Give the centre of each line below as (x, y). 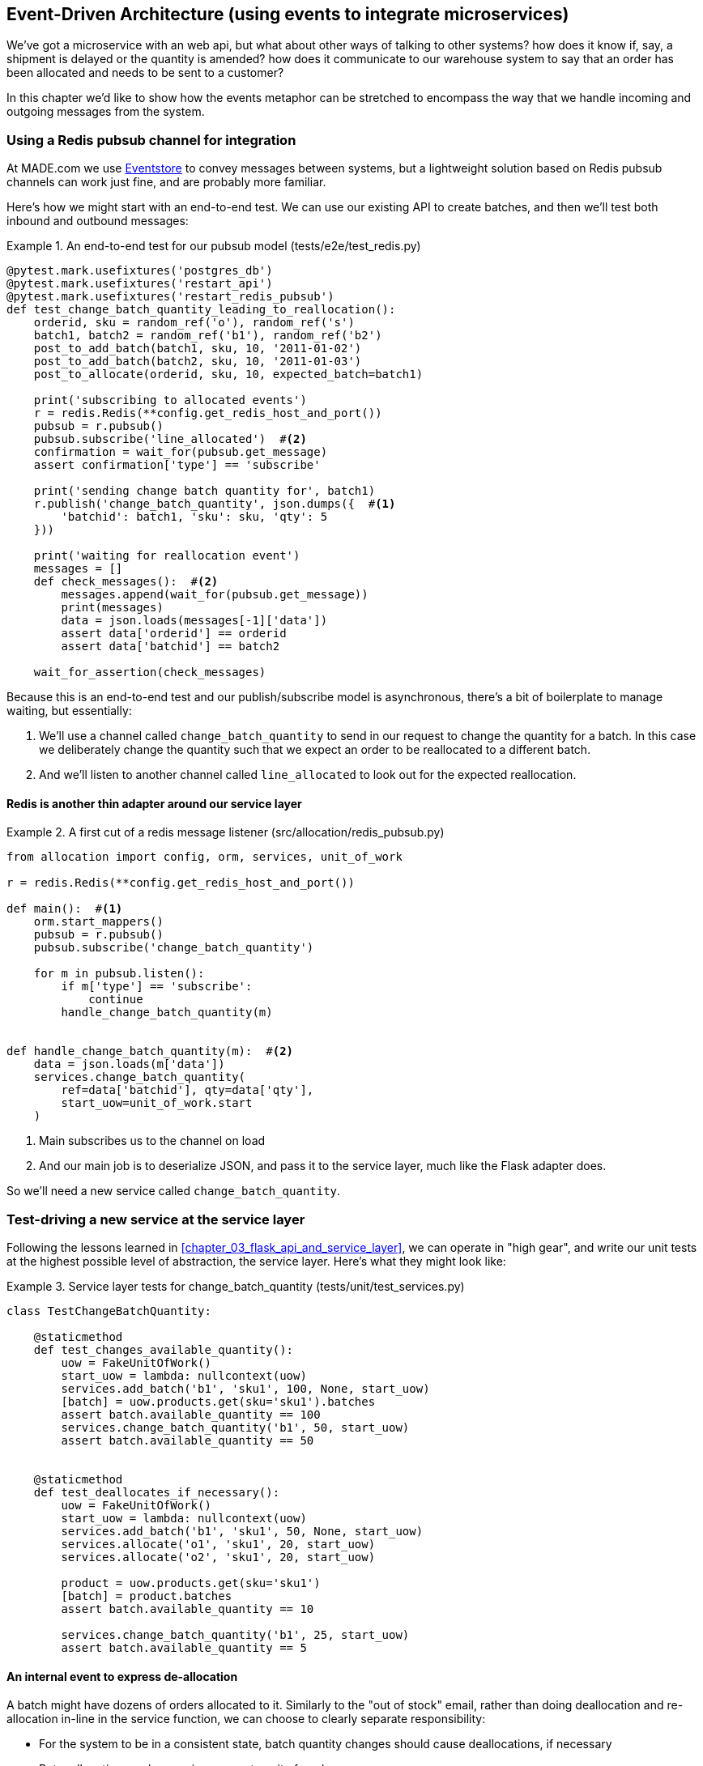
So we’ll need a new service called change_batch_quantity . (174, 1191)
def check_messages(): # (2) (126, 582)
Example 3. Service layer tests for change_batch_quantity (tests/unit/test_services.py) (236, 1287)
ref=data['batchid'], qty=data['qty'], (187, 1090)
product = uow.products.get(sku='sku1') (191, 1583)
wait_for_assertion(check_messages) (150, 672)
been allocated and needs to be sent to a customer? (145, 73)
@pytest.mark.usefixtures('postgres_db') (140, 271)
